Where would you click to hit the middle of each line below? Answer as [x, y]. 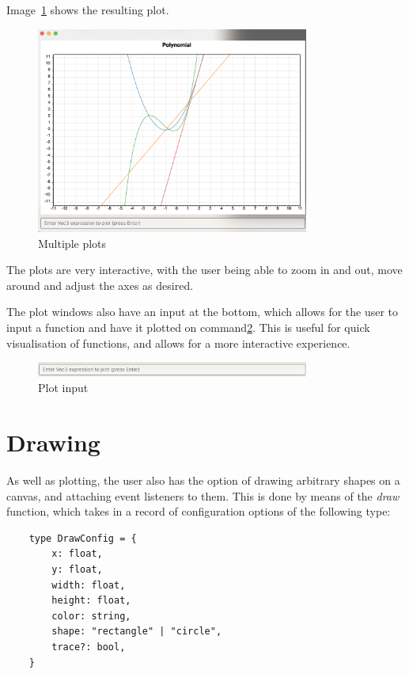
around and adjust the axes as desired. [100, 285]
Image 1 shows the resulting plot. [88, 10]
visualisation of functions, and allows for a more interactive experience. [178, 343]
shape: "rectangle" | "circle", [137, 632]
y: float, [77, 569]
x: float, [77, 554]
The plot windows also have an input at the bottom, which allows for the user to [203, 312]
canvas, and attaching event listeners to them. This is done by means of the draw [203, 495]
